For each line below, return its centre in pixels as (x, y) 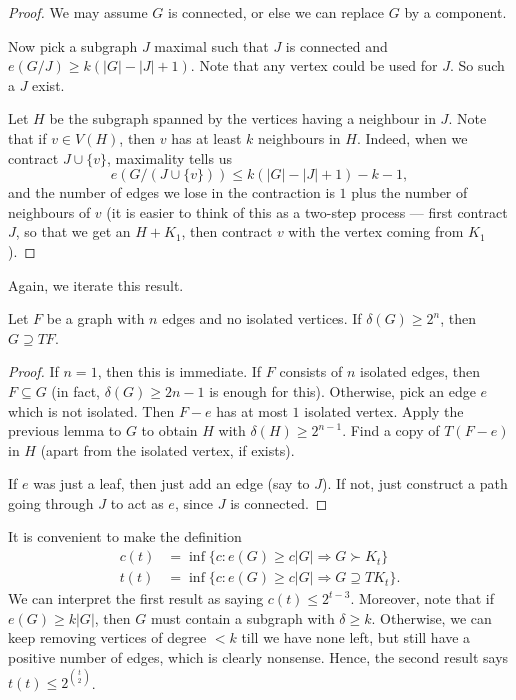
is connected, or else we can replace (276, 12)
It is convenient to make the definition (125, 536)
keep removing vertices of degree (107, 637)
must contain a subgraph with (242, 617)
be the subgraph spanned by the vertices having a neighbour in (242, 118)
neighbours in (299, 137)
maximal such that (211, 45)
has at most (252, 410)
